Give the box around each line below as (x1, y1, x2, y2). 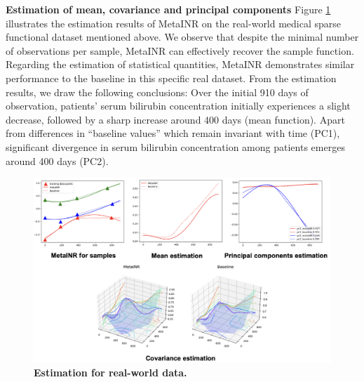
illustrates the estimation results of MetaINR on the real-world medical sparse (6, 15, 342, 30)
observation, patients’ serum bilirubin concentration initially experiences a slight (6, 98, 351, 113)
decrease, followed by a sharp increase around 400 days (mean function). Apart (6, 112, 345, 126)
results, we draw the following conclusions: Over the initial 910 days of (6, 84, 309, 99)
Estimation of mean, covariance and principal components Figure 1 (6, 2, 331, 16)
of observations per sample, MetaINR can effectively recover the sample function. (6, 43, 354, 58)
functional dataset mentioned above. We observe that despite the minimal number (6, 29, 359, 44)
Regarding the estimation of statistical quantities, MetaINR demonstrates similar (6, 57, 355, 72)
